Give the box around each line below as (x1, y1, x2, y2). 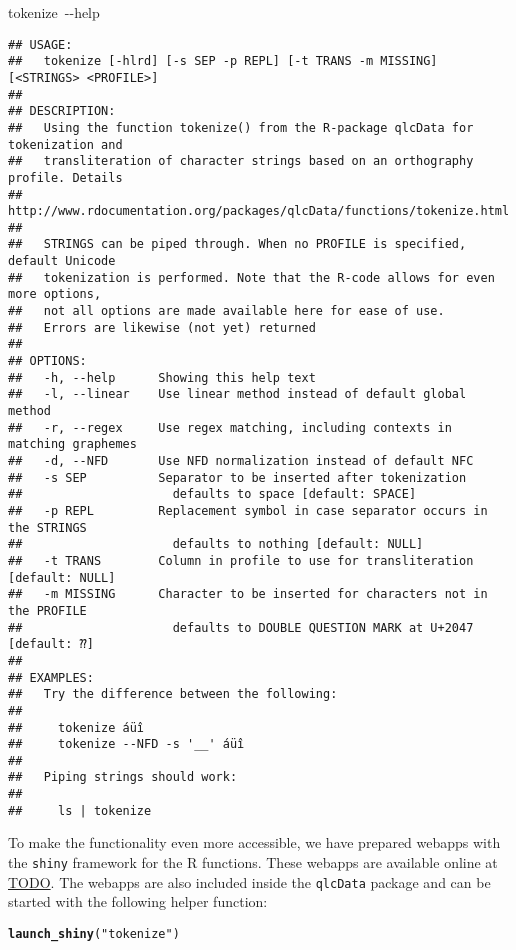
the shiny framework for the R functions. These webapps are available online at (8, 852, 498, 873)
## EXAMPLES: (8, 670, 94, 685)
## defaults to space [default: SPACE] (8, 487, 417, 502)
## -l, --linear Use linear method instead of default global (8, 387, 467, 402)
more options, (8, 287, 102, 302)
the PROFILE (8, 603, 87, 618)
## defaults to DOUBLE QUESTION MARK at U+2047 (8, 620, 474, 635)
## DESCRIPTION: (8, 104, 116, 119)
